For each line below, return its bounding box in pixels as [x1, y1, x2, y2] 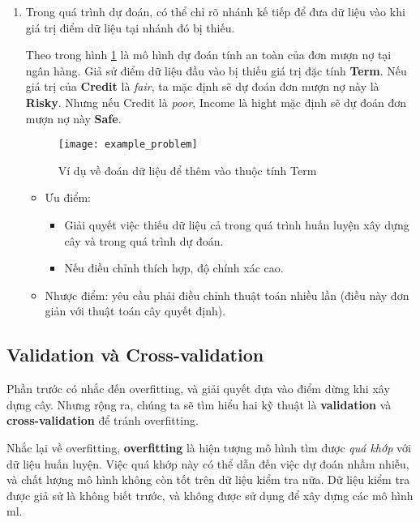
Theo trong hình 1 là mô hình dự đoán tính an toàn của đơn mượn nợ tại [25, 46, 392, 63]
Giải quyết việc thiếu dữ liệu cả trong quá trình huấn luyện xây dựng [64, 216, 409, 233]
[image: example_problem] [58, 139, 198, 151]
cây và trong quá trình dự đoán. [64, 232, 224, 249]
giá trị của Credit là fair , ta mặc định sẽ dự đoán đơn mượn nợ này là [25, 78, 379, 95]
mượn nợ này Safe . [25, 109, 122, 126]
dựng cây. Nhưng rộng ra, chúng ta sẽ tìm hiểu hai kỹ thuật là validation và [6, 396, 392, 413]
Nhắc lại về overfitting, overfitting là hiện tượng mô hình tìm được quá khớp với [6, 439, 411, 456]
